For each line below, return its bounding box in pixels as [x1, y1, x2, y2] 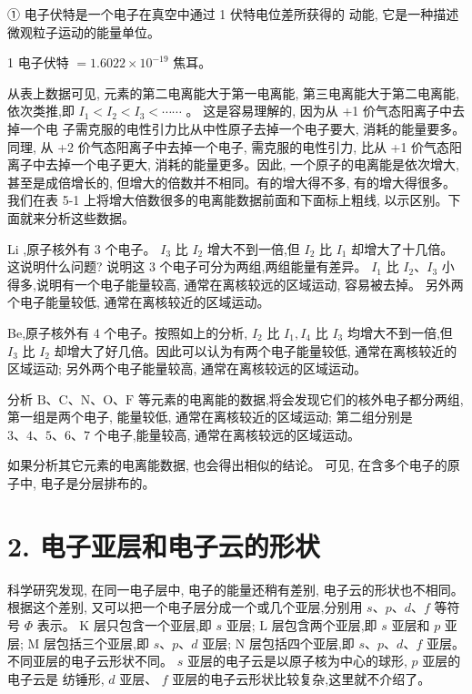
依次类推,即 [7, 101, 75, 120]
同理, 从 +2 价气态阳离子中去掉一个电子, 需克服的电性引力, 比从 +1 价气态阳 [7, 137, 463, 156]
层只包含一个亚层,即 [93, 615, 212, 634]
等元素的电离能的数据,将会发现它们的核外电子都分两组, [137, 389, 464, 408]
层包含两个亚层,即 [271, 615, 377, 634]
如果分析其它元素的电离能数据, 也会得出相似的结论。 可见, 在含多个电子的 [7, 455, 447, 475]
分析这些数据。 [45, 208, 135, 227]
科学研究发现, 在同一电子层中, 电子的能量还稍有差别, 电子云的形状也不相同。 [7, 579, 464, 598]
